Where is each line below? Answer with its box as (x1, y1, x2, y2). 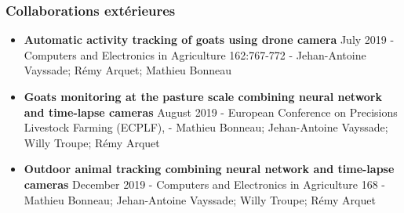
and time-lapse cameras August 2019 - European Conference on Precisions (24, 103, 398, 120)
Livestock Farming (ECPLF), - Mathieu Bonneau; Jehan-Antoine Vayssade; (24, 119, 388, 135)
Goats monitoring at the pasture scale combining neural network (24, 88, 382, 104)
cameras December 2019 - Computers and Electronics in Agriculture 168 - (24, 175, 385, 192)
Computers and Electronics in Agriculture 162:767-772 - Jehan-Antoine (24, 46, 366, 63)
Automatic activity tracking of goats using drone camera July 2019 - (24, 31, 395, 48)
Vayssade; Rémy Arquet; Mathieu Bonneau (24, 62, 232, 78)
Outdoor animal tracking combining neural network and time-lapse (24, 161, 395, 177)
